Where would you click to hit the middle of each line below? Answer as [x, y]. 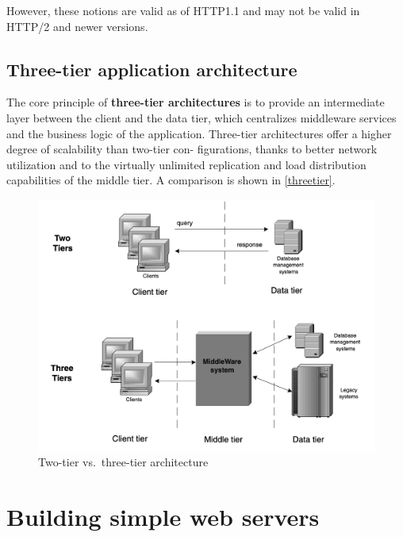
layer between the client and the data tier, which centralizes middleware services [201, 117]
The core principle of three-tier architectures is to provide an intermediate [196, 102]
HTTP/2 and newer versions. [77, 26]
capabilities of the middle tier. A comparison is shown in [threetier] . [171, 180]
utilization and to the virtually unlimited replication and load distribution [186, 164]
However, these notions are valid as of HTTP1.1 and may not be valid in [183, 10]
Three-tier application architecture [152, 69]
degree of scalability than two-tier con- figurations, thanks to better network [192, 149]
